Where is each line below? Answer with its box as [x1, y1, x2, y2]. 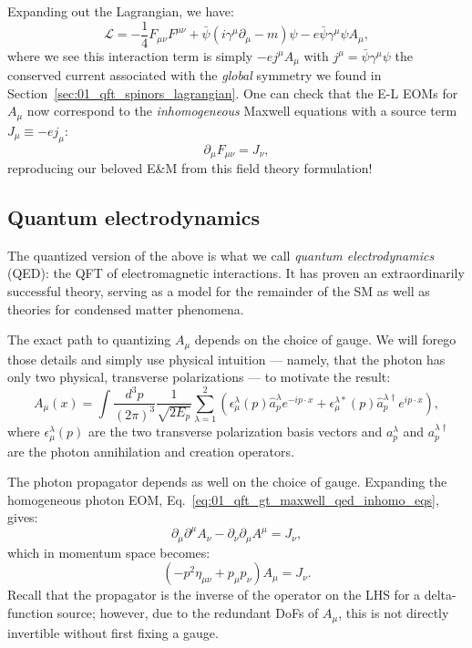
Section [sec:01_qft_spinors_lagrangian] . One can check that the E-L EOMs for [7, 83, 458, 102]
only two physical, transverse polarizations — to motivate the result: [7, 367, 391, 386]
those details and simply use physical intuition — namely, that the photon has [7, 349, 446, 368]
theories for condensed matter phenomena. [7, 299, 244, 318]
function [7, 603, 54, 622]
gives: [7, 508, 38, 527]
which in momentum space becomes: [7, 542, 210, 561]
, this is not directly [338, 603, 449, 622]
